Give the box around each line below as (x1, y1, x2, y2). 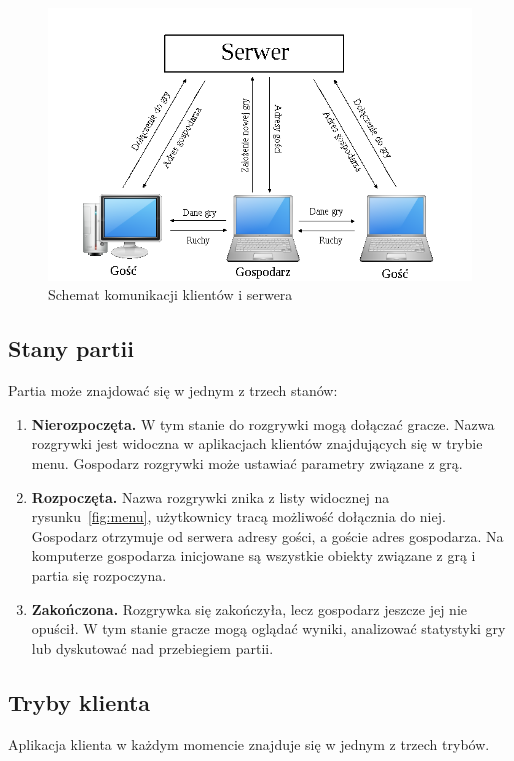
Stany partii (8, 333, 134, 364)
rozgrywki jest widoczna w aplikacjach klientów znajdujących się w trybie (31, 433, 483, 454)
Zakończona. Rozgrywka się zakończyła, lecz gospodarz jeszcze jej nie (31, 598, 468, 619)
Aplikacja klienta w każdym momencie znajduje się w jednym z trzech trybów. (8, 733, 490, 754)
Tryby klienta (8, 686, 151, 717)
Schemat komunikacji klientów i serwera (48, 284, 293, 305)
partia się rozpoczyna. (31, 564, 167, 585)
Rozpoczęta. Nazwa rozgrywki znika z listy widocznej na (31, 486, 390, 507)
